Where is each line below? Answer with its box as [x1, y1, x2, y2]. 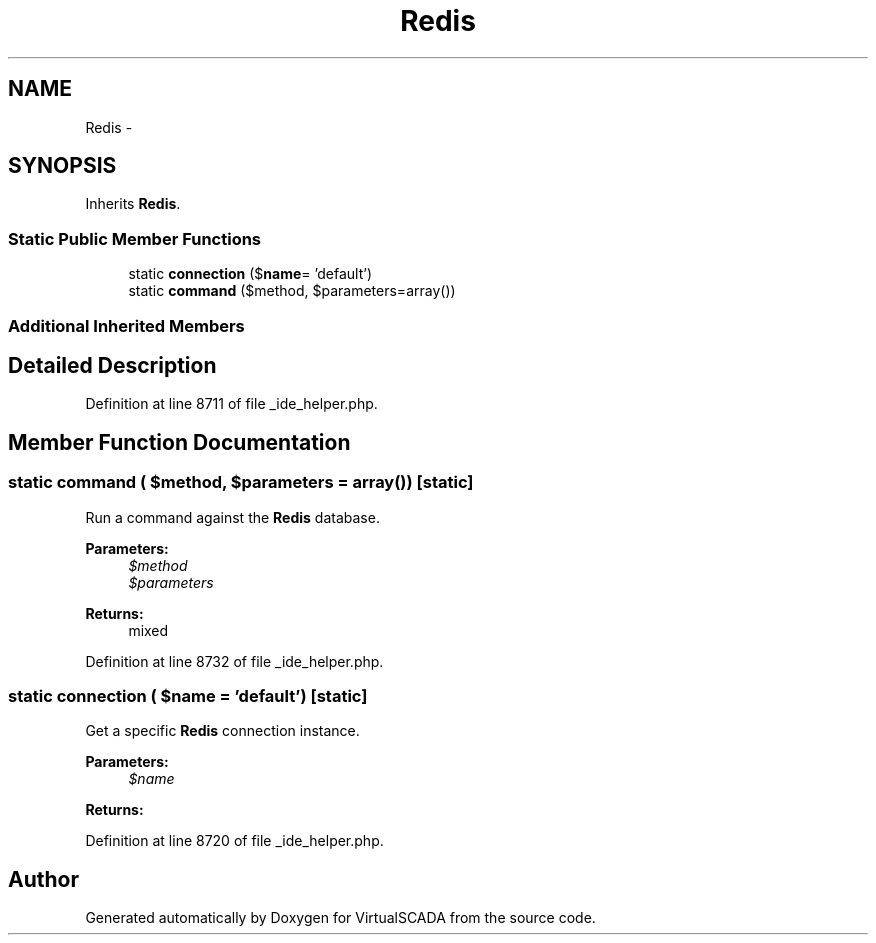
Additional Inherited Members [8, 315, 245, 336]
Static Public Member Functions [8, 228, 262, 249]
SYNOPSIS [8, 153, 117, 179]
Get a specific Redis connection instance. [85, 722, 360, 740]
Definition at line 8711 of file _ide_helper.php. [85, 395, 378, 413]
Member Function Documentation [8, 429, 351, 455]
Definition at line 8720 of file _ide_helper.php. [85, 832, 384, 850]
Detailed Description [8, 352, 217, 378]
